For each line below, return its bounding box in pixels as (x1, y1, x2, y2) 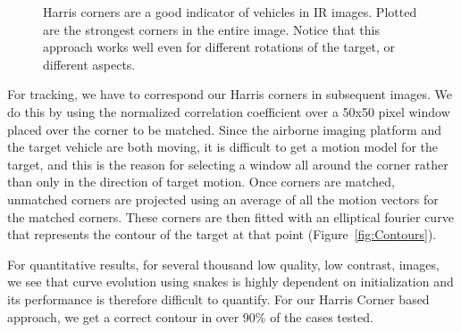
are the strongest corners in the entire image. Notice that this (43, 20, 380, 38)
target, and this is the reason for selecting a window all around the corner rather (7, 154, 448, 173)
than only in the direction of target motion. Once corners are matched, (7, 172, 395, 191)
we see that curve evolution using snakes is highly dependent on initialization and (7, 272, 454, 291)
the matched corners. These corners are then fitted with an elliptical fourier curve (7, 207, 454, 226)
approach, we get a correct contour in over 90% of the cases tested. (7, 307, 373, 326)
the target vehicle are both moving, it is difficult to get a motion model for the (7, 137, 439, 156)
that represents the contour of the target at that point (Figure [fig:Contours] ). (7, 225, 437, 244)
